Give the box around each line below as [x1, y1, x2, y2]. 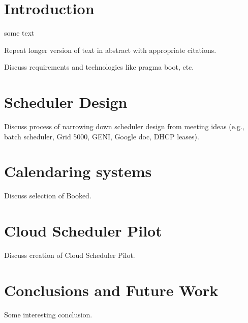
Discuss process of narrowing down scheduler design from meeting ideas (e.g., [4, 121, 244, 132]
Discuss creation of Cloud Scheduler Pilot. [4, 250, 135, 260]
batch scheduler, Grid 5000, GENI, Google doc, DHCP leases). [4, 131, 199, 141]
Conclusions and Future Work [4, 279, 219, 300]
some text [4, 27, 35, 38]
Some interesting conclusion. [4, 309, 92, 319]
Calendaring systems [4, 161, 152, 182]
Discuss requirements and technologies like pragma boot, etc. [4, 62, 194, 72]
